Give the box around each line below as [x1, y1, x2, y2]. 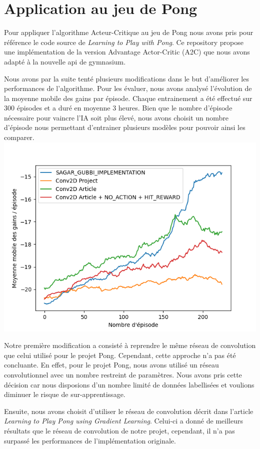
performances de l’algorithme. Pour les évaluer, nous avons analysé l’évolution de [4, 83, 252, 93]
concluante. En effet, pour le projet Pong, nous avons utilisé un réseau [4, 359, 219, 370]
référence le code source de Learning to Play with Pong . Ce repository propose [4, 36, 243, 47]
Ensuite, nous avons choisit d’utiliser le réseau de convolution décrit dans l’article [4, 405, 253, 416]
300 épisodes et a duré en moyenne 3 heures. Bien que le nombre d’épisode [4, 102, 232, 113]
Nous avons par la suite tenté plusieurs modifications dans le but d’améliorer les [4, 73, 249, 83]
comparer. [4, 132, 34, 142]
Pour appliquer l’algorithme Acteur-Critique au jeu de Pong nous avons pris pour [4, 27, 253, 37]
